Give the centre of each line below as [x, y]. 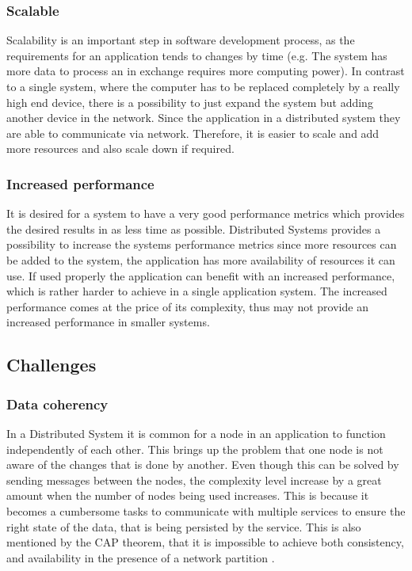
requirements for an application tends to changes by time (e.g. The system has [197, 55]
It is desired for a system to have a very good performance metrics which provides [206, 213]
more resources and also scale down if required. [120, 148]
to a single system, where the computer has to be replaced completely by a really [203, 86]
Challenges [51, 365]
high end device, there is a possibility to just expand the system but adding [190, 102]
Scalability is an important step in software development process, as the [181, 40]
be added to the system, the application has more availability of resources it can [201, 259]
